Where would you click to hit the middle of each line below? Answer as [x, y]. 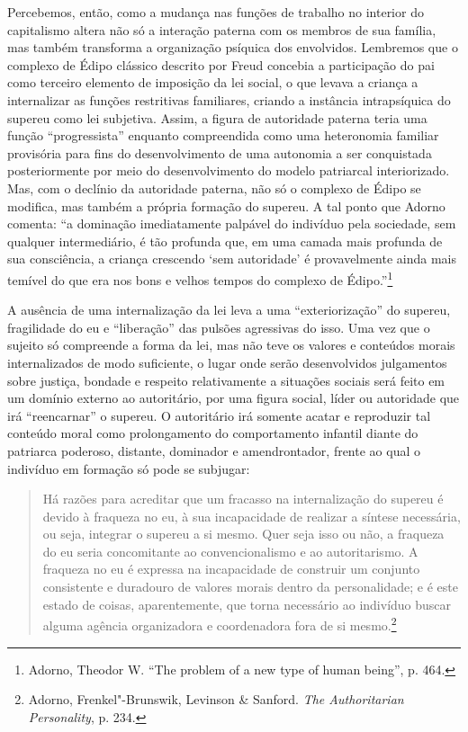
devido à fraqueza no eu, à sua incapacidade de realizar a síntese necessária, [252, 516]
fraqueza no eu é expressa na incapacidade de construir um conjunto [231, 569]
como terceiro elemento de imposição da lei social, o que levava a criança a [213, 82]
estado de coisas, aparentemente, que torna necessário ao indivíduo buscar [247, 604]
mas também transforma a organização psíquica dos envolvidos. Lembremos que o [233, 47]
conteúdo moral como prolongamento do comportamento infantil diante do [213, 433]
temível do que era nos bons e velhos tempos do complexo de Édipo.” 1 [200, 278]
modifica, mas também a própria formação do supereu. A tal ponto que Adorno [226, 205]
